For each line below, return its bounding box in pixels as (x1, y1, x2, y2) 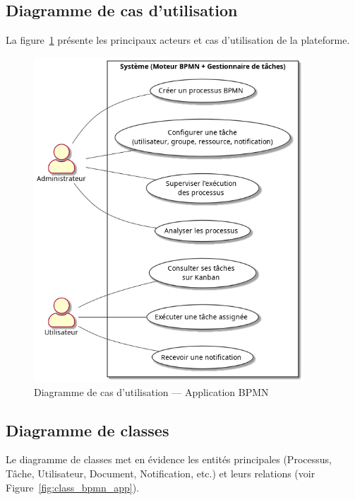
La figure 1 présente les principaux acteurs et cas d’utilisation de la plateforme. (6, 33, 350, 47)
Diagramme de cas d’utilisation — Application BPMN (34, 384, 269, 399)
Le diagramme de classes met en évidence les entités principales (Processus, (6, 452, 332, 467)
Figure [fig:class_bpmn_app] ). (6, 479, 140, 494)
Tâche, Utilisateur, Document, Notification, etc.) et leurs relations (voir (6, 466, 315, 481)
